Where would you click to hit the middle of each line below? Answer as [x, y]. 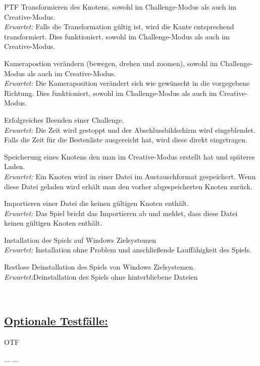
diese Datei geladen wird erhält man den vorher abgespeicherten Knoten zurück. [128, 186]
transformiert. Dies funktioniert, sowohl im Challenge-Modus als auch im [117, 36]
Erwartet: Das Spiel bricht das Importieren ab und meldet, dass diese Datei [121, 213]
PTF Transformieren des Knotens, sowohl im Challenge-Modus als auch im [120, 7]
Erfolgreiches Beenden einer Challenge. [64, 119]
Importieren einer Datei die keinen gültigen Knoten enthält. [96, 203]
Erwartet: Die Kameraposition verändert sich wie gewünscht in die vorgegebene [127, 83]
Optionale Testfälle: [56, 321]
